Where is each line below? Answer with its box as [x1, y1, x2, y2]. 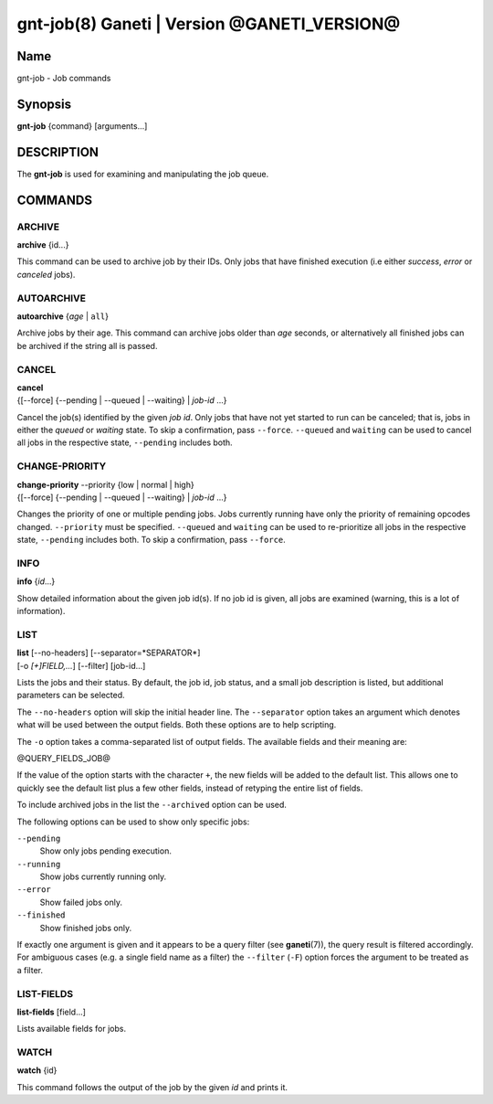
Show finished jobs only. [39, 922, 132, 933]
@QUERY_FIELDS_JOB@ [16, 752, 111, 763]
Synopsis [16, 96, 72, 111]
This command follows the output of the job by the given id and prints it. [16, 1081, 288, 1092]
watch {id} [16, 1065, 58, 1076]
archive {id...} [16, 239, 69, 250]
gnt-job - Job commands [16, 73, 111, 84]
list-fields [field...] [16, 1006, 87, 1017]
